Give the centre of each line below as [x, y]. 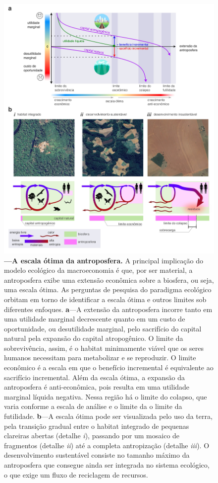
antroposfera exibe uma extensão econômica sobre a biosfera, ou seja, [109, 280]
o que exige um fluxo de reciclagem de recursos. [76, 474]
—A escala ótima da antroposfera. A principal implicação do [104, 260]
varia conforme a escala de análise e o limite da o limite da [93, 406]
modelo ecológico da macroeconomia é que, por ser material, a [98, 270]
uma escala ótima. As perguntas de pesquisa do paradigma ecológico [108, 289]
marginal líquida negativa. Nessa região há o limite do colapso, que [106, 396]
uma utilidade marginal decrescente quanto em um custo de [95, 319]
